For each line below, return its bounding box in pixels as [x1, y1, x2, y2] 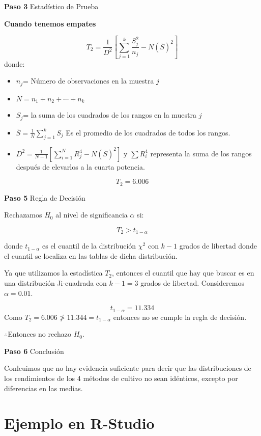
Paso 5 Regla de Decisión [4, 192, 85, 203]
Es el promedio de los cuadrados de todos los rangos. [66, 127, 230, 138]
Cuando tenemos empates [4, 18, 96, 29]
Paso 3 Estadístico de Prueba [4, 1, 99, 11]
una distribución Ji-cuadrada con [4, 278, 107, 288]
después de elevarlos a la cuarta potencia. [16, 161, 145, 172]
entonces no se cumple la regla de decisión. [113, 311, 247, 322]
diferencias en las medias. [4, 383, 83, 393]
